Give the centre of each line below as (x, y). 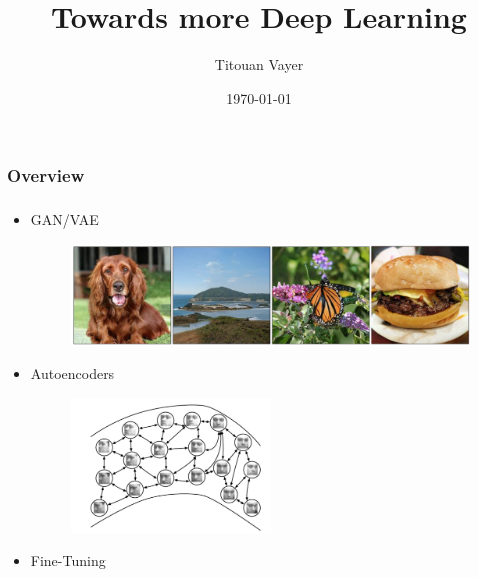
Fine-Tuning (68, 560)
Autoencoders (72, 373)
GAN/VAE (64, 219)
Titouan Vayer (259, 64)
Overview (46, 175)
